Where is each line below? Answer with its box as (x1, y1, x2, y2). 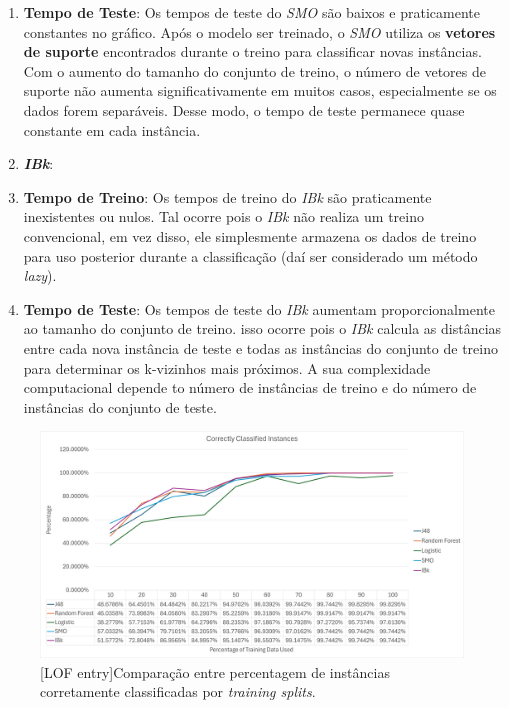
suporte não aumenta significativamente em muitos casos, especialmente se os (23, 80, 497, 101)
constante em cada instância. (23, 119, 201, 140)
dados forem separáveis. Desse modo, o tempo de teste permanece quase (23, 99, 465, 120)
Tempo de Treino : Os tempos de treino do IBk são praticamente (23, 186, 432, 207)
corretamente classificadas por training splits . (40, 681, 316, 702)
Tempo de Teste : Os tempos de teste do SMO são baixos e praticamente (23, 2, 480, 22)
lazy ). (23, 265, 57, 286)
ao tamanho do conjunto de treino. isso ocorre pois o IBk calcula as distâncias (23, 318, 502, 339)
